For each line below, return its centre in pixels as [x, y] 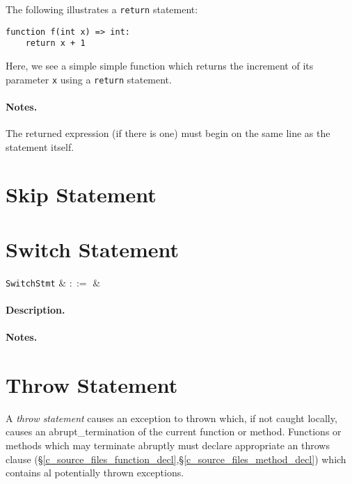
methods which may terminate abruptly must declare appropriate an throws [168, 445]
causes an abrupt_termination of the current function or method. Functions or [174, 431]
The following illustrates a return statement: [102, 9]
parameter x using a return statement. [89, 79]
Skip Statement [81, 194]
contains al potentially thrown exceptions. [95, 473]
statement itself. [40, 146]
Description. [35, 309]
